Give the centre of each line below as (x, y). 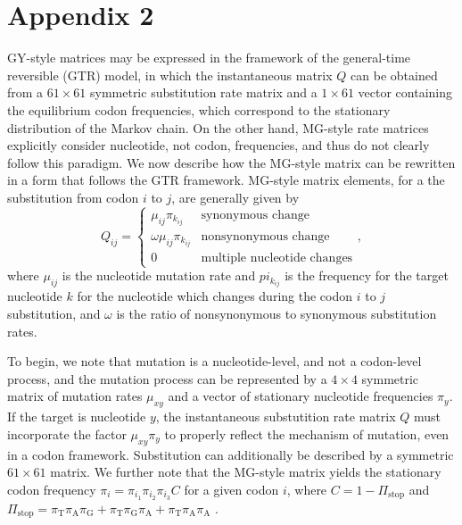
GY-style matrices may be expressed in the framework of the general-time (209, 58)
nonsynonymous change (265, 236)
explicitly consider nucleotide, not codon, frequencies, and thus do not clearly (219, 145)
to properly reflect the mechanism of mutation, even (307, 433)
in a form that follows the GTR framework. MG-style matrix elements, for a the (226, 180)
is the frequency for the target (367, 275)
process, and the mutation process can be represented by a (167, 378)
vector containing (405, 92)
